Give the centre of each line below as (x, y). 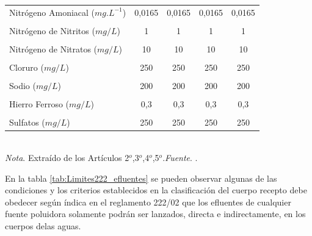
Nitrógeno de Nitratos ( (53, 48)
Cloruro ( (27, 67)
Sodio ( (23, 86)
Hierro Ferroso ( (39, 104)
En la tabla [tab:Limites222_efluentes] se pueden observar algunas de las (141, 178)
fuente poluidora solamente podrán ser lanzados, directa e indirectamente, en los (155, 214)
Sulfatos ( (27, 122)
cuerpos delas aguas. (43, 225)
